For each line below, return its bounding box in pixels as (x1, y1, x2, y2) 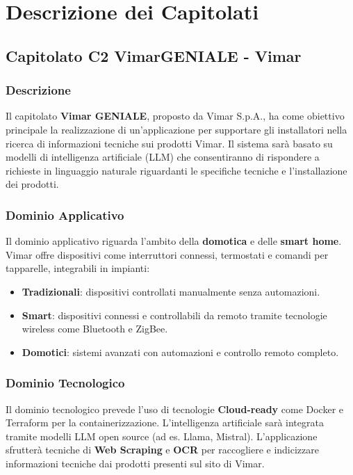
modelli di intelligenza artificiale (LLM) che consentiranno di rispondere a (6, 150, 320, 164)
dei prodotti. (6, 177, 59, 191)
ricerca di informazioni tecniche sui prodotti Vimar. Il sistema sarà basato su (6, 136, 333, 150)
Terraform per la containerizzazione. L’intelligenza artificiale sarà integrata (6, 415, 324, 430)
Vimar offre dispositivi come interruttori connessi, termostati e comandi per (6, 247, 329, 261)
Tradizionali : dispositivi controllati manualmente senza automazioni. (22, 284, 320, 298)
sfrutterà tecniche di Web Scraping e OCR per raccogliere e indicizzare (6, 442, 320, 457)
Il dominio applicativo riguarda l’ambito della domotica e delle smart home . (6, 234, 342, 248)
